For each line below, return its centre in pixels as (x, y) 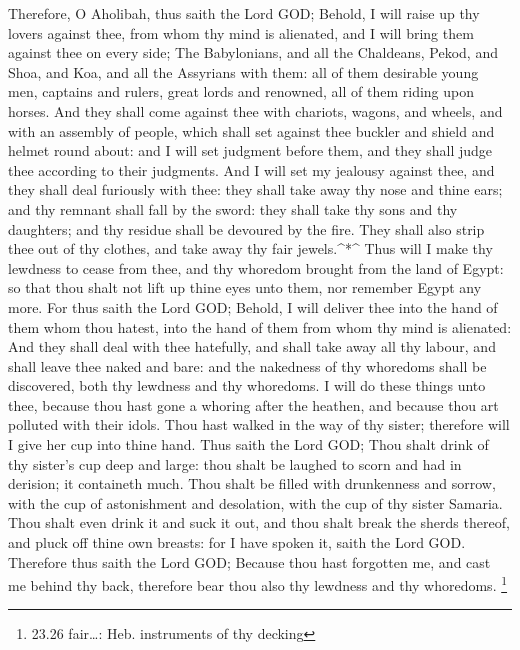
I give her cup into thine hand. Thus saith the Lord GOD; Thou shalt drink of (248, 444)
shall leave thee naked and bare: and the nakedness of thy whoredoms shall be (247, 365)
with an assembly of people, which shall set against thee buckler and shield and (251, 130)
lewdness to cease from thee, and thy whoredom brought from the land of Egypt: (256, 267)
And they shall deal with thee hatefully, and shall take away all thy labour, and (252, 346)
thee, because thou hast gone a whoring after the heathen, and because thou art (253, 404)
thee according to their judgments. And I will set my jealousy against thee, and (251, 169)
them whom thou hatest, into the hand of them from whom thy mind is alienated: (260, 326)
